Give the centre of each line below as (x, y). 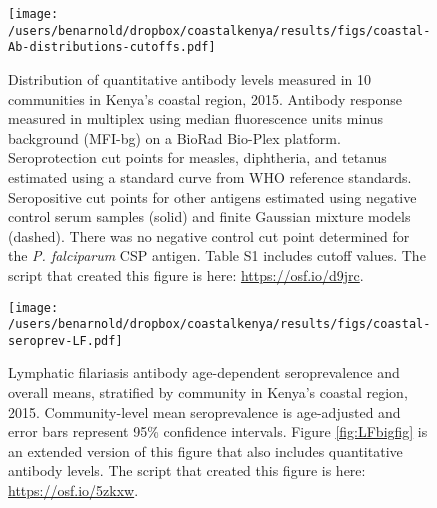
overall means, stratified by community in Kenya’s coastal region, (208, 392)
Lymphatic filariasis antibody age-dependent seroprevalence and (204, 372)
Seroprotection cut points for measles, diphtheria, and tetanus (197, 157)
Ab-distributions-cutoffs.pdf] (112, 47)
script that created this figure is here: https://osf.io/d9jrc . (186, 274)
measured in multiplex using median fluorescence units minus (195, 118)
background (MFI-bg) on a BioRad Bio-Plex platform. (174, 137)
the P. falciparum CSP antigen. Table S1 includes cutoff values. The (217, 255)
